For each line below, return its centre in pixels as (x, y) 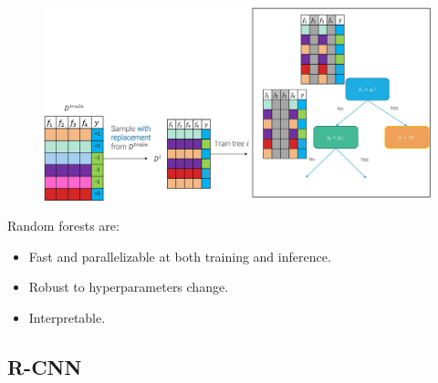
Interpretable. (67, 317)
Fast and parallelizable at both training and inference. (180, 256)
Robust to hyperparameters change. (129, 287)
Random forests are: (63, 226)
